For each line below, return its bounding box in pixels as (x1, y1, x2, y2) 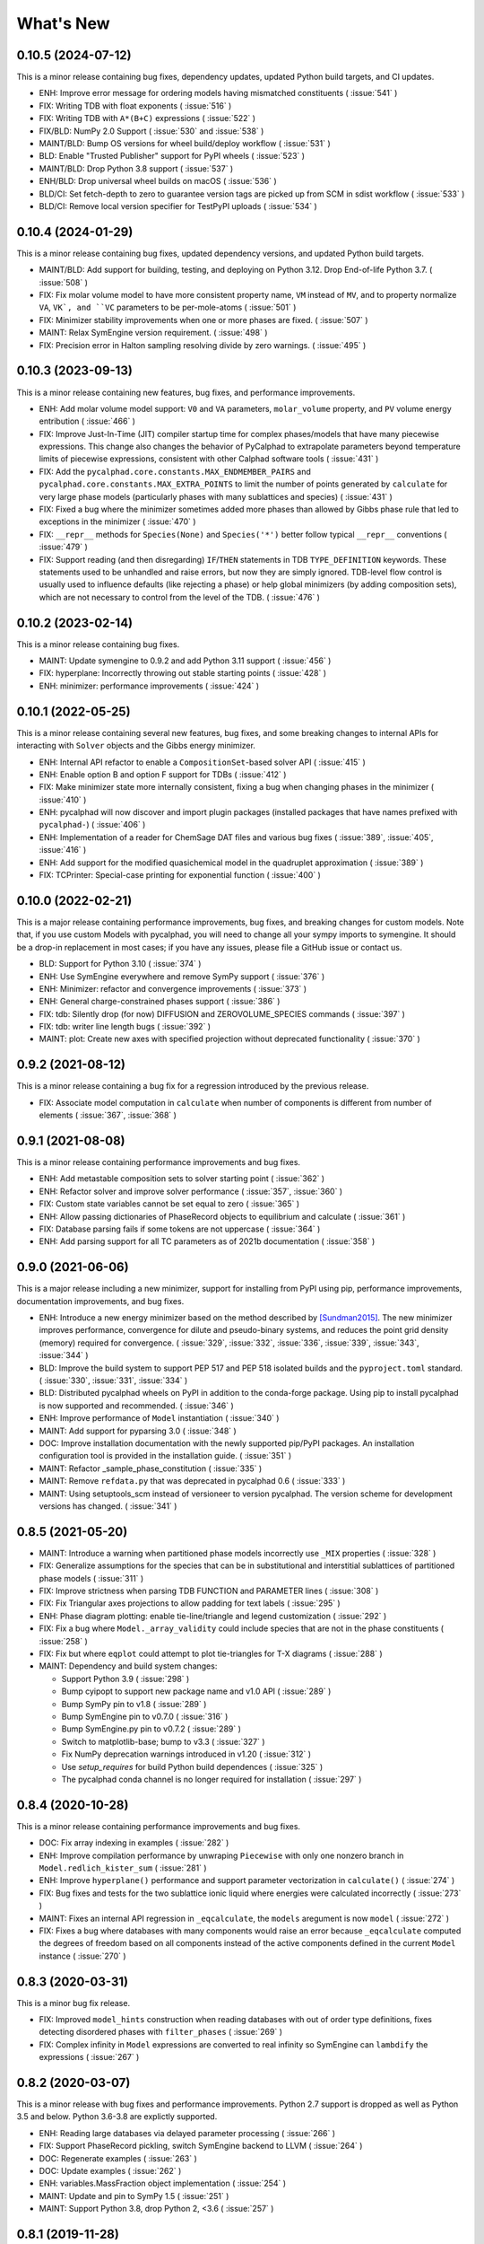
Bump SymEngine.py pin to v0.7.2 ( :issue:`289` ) (61, 1723, 242, 1734)
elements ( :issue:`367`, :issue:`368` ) (39, 1109, 177, 1121)
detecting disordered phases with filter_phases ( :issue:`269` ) (39, 2027, 282, 2038)
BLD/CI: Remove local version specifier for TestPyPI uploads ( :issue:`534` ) (39, 200, 317, 211)
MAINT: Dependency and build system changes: (39, 1661, 218, 1671)
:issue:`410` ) (39, 794, 87, 805)
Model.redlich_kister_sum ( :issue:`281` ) (39, 1863, 207, 1873)
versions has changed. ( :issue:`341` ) (39, 1500, 177, 1512)
